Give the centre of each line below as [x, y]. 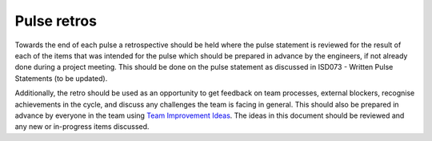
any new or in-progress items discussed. [82, 127]
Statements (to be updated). [61, 78]
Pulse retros [56, 21]
